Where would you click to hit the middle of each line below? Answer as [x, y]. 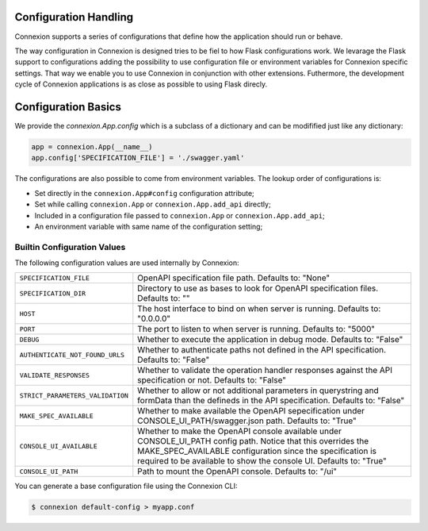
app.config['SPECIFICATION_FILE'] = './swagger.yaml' [138, 158]
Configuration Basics [68, 107]
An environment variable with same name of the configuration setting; [149, 226]
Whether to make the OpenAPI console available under [240, 431]
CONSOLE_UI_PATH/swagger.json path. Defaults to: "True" [247, 421]
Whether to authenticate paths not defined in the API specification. [262, 350]
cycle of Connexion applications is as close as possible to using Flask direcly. [141, 84]
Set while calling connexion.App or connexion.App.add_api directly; [153, 204]
